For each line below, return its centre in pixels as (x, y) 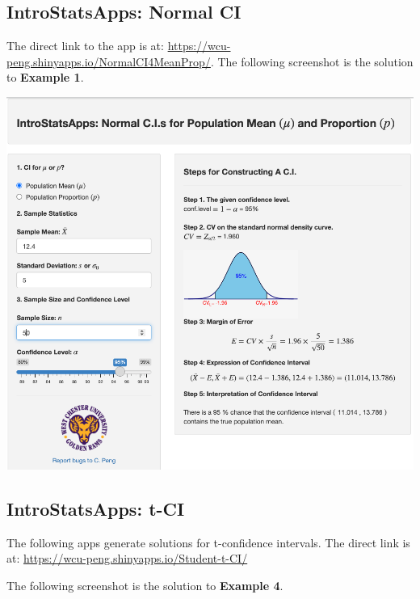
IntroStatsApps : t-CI (96, 509)
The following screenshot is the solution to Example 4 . (145, 586)
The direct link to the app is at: (85, 46)
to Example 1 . (45, 77)
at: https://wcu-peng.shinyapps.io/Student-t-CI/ (127, 558)
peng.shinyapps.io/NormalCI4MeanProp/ (109, 61)
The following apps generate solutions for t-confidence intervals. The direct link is (208, 542)
